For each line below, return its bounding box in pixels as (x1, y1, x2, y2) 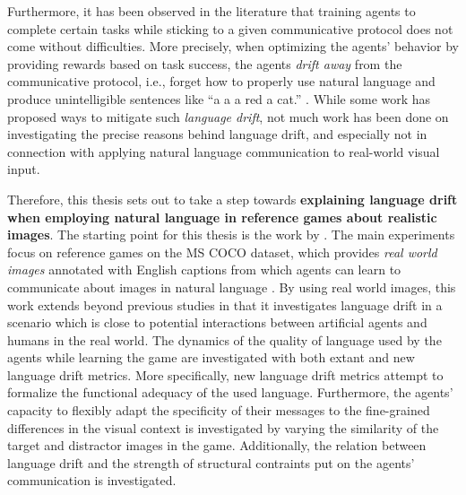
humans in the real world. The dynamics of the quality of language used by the (7, 330, 442, 349)
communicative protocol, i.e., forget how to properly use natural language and (7, 72, 436, 91)
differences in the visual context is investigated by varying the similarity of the (7, 418, 439, 437)
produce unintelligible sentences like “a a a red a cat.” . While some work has (7, 89, 431, 108)
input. (7, 160, 40, 178)
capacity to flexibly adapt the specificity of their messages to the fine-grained (7, 401, 430, 420)
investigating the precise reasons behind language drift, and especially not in (7, 125, 427, 143)
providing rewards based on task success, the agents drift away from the (7, 54, 402, 73)
